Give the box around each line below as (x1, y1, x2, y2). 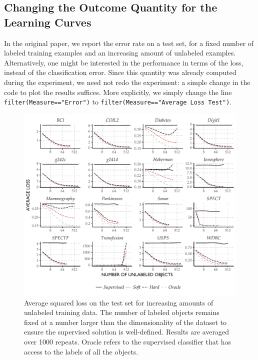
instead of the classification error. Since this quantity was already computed (4, 67, 236, 77)
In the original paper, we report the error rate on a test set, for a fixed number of (4, 37, 254, 48)
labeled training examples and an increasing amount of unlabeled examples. (4, 47, 236, 58)
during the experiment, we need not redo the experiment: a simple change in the (4, 76, 250, 87)
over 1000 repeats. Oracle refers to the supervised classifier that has (24, 336, 231, 346)
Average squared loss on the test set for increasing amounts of (24, 297, 213, 307)
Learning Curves (4, 14, 91, 29)
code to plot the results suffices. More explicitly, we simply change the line (4, 86, 232, 97)
